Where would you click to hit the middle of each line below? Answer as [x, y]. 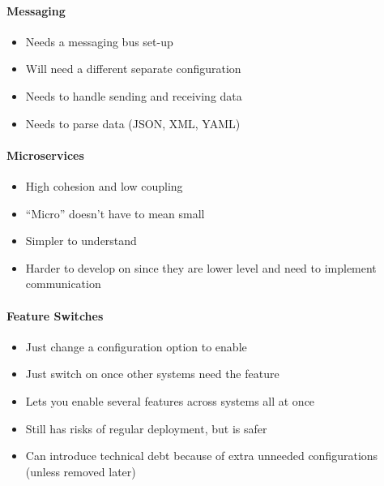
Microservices [45, 155]
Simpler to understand [81, 241]
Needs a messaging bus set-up [99, 41]
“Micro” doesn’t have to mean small [115, 213]
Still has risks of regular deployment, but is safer [146, 428]
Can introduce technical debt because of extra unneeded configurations [202, 456]
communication [63, 284]
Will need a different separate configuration [133, 69]
